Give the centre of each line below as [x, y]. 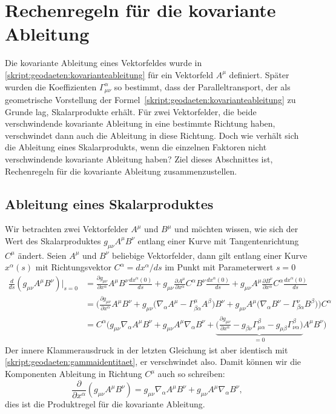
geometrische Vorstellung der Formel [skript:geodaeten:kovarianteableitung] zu [150, 99]
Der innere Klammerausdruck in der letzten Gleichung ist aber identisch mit [147, 349]
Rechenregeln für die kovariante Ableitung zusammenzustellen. [121, 171]
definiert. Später [259, 74]
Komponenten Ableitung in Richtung [74, 373]
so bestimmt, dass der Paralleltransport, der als [202, 86]
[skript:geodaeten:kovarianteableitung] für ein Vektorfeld [109, 74]
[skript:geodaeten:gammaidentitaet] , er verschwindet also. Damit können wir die [153, 362]
